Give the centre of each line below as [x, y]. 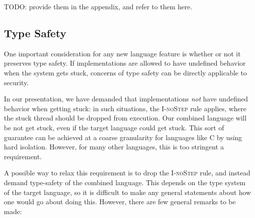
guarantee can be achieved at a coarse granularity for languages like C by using [123, 137]
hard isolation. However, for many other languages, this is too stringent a [114, 147]
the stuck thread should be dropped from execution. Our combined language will [125, 118]
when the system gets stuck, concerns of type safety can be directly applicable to [126, 72]
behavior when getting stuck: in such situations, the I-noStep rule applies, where [125, 108]
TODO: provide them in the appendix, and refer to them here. [98, 6]
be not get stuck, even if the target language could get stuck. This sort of [114, 127]
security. [16, 82]
